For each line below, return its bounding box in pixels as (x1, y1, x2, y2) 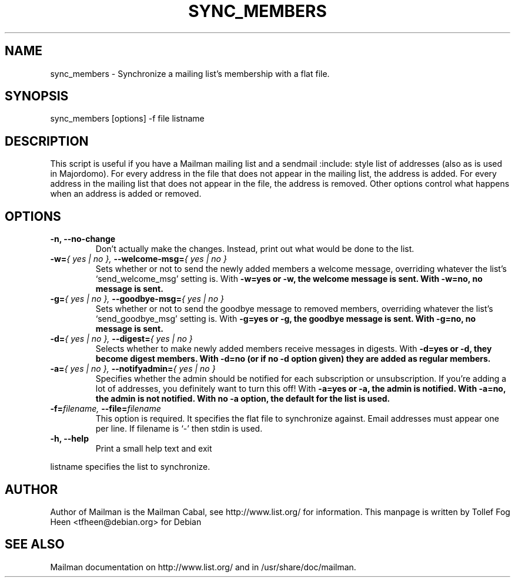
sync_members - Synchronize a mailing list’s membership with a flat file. (50, 68, 330, 79)
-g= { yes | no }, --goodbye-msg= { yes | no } (50, 294, 224, 304)
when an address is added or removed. (50, 189, 202, 199)
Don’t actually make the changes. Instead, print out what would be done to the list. (95, 244, 414, 254)
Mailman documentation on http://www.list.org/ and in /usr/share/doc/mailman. (50, 561, 356, 572)
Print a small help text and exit (95, 443, 212, 454)
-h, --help (50, 433, 89, 444)
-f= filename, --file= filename (50, 403, 161, 414)
